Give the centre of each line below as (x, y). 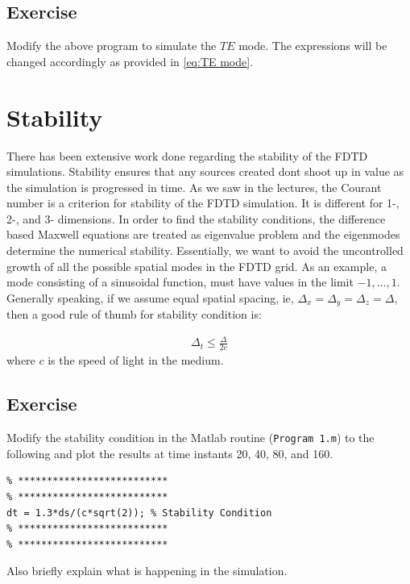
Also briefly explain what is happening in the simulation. (147, 571)
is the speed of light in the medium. (136, 360)
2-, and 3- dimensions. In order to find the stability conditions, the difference (196, 218)
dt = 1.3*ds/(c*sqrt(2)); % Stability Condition (139, 513)
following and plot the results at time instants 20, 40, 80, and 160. (170, 453)
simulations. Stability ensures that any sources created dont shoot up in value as (205, 171)
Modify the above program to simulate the (112, 46)
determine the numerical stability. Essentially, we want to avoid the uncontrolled (205, 250)
